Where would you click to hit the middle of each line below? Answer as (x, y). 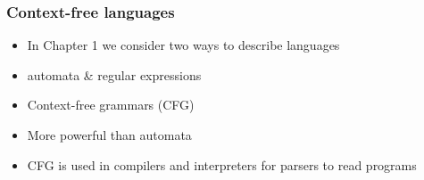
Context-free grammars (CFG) (111, 105)
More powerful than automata (109, 135)
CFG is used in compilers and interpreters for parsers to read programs (222, 164)
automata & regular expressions (114, 74)
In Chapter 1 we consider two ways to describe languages (183, 45)
